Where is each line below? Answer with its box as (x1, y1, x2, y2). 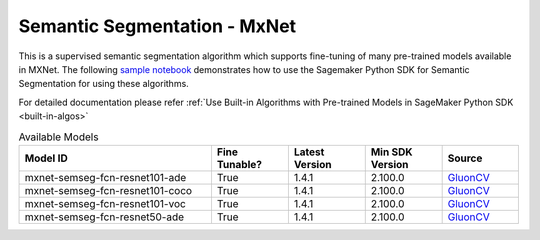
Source (447, 151, 483, 165)
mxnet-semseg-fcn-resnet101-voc (24, 196, 187, 210)
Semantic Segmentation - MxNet (18, 15, 297, 37)
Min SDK (370, 145, 413, 159)
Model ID (24, 151, 69, 165)
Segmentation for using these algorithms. (18, 78, 189, 90)
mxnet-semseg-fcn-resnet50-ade (24, 210, 185, 224)
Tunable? (216, 157, 262, 171)
